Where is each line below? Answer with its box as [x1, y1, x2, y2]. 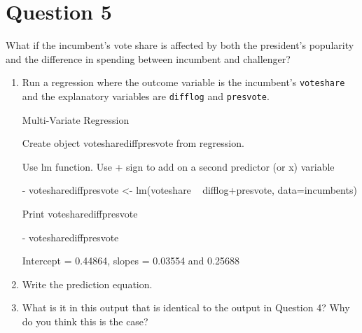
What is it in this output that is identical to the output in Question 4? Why [22, 300, 350, 315]
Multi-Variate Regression [22, 112, 130, 127]
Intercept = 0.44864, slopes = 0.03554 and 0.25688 [22, 253, 239, 268]
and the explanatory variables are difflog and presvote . [22, 88, 270, 103]
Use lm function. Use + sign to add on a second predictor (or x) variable [22, 159, 335, 173]
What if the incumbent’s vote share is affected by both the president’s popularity [6, 38, 354, 52]
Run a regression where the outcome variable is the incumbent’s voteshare [22, 75, 345, 90]
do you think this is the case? [22, 313, 148, 328]
